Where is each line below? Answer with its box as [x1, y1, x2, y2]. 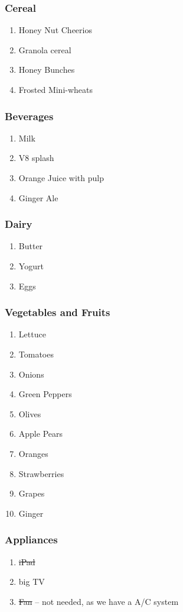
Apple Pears [18, 427, 63, 440]
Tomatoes [18, 348, 54, 360]
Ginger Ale [18, 191, 58, 204]
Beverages [5, 108, 54, 123]
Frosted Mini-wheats [18, 83, 93, 95]
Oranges [18, 447, 48, 459]
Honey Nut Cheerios [18, 24, 92, 36]
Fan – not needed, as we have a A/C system [18, 595, 179, 607]
